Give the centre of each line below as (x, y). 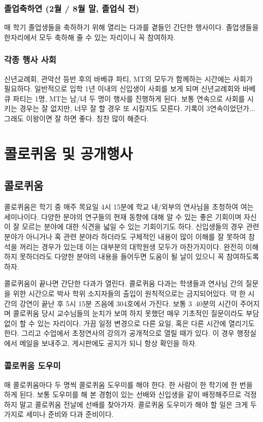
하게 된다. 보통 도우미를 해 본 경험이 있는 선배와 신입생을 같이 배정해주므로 (123, 394)
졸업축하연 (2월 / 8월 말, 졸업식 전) (72, 8)
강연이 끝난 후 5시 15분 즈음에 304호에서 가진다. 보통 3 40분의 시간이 (129, 303)
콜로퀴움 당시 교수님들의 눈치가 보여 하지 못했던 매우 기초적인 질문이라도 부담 (136, 313)
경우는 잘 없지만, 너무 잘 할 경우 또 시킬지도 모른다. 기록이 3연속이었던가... (137, 108)
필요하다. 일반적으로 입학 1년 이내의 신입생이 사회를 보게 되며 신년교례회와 (122, 89)
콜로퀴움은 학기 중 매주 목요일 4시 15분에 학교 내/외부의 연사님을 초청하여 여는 (129, 207)
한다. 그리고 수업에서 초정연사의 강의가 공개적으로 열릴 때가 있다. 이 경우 (119, 333)
